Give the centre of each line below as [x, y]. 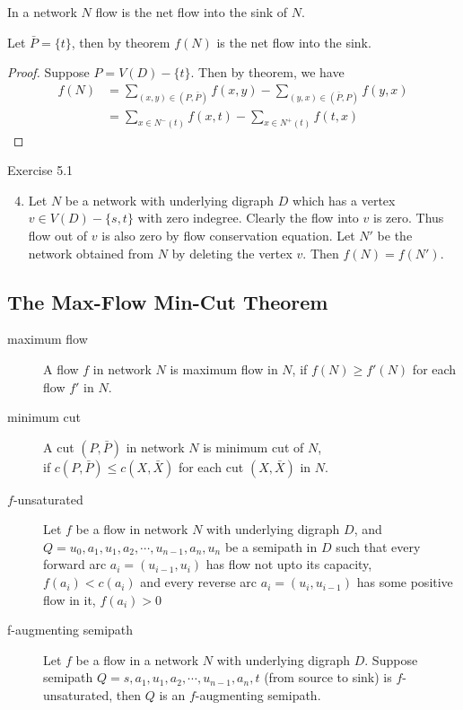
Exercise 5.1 [40, 170]
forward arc [75, 564]
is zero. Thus [408, 218]
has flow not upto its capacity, [289, 564]
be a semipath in [271, 546]
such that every [378, 546]
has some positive [405, 582]
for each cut [211, 466]
